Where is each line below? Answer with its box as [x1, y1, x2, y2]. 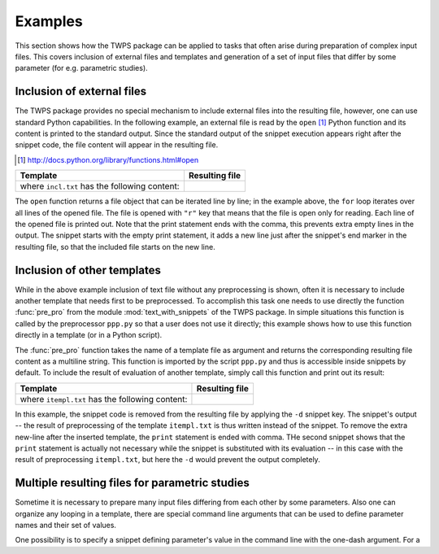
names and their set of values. [15, 521, 117, 530]
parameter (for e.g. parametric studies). [15, 63, 148, 73]
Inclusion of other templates [15, 263, 162, 277]
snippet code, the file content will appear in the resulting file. [15, 140, 219, 150]
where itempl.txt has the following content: [20, 393, 188, 404]
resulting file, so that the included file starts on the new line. [15, 242, 215, 251]
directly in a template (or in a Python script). [15, 330, 163, 340]
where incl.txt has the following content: [20, 181, 180, 192]
